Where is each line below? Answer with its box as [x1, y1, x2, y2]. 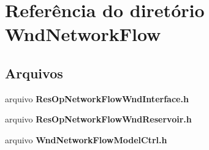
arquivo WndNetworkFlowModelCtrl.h [5, 133, 167, 146]
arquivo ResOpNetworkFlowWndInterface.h [5, 92, 189, 105]
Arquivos [5, 63, 63, 82]
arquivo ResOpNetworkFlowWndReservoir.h [5, 113, 192, 126]
